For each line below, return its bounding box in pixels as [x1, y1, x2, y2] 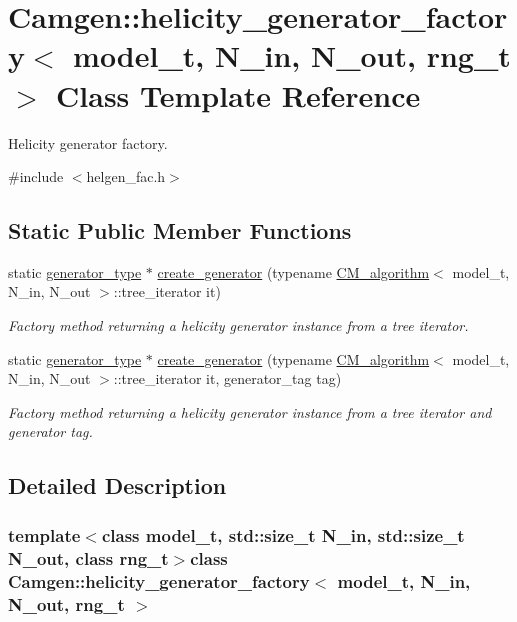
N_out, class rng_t [8, 545, 169, 570]
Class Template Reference [56, 74, 421, 115]
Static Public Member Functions [8, 215, 352, 246]
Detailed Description [8, 470, 227, 501]
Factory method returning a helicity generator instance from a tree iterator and [8, 401, 492, 422]
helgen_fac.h [86, 166, 166, 187]
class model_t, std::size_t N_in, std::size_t [101, 522, 465, 547]
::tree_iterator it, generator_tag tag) [113, 368, 342, 389]
